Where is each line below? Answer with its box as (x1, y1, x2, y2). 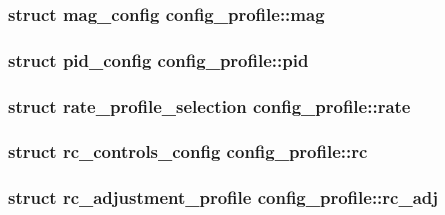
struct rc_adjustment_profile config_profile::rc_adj (8, 185, 439, 210)
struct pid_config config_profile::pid (8, 47, 309, 72)
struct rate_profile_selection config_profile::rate (8, 93, 411, 118)
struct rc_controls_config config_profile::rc (8, 139, 368, 164)
